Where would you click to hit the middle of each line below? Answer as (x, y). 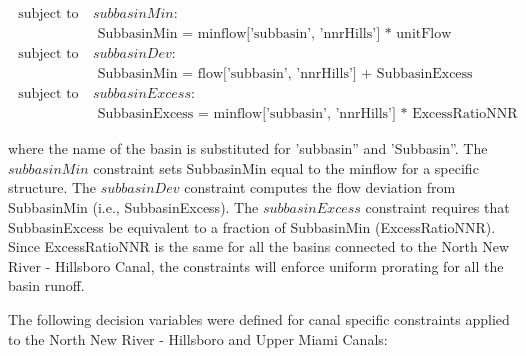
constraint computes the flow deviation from (320, 187)
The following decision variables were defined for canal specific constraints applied (259, 318)
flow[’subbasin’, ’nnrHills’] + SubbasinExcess (335, 74)
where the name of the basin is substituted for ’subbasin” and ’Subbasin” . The (248, 148)
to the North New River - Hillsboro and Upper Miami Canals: (198, 338)
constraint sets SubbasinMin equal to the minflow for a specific (286, 167)
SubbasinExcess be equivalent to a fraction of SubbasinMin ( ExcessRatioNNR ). (252, 226)
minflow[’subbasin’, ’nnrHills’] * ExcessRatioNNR (365, 114)
